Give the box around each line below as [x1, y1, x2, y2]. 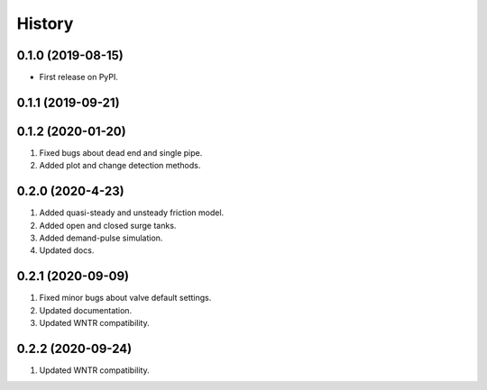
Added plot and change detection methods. [39, 160, 201, 171]
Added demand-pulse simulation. [39, 232, 163, 243]
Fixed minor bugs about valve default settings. [39, 293, 212, 304]
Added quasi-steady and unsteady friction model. [39, 207, 225, 218]
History [16, 14, 74, 33]
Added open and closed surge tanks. [39, 220, 177, 231]
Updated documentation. [39, 304, 133, 315]
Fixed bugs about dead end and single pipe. [39, 147, 203, 158]
